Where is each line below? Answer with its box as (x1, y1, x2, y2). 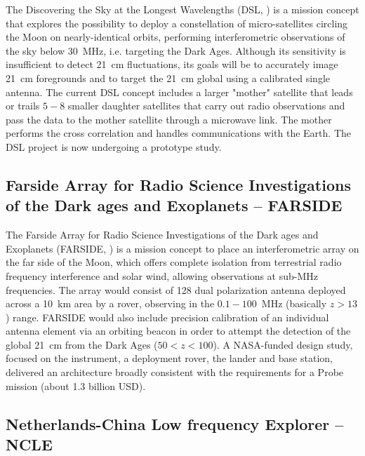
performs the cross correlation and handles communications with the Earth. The (6, 126, 351, 140)
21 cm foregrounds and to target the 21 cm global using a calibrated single (6, 70, 330, 85)
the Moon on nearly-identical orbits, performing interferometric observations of (6, 29, 345, 44)
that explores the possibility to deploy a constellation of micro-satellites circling (6, 15, 348, 30)
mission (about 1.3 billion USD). (6, 378, 146, 393)
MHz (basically (261, 296, 327, 311)
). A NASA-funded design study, (213, 337, 353, 351)
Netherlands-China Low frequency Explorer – (6, 413, 344, 434)
